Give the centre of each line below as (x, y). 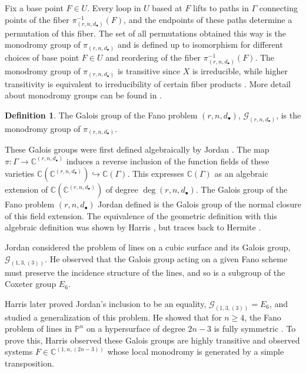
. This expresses (156, 174)
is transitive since (149, 71)
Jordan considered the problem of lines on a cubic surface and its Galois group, (148, 247)
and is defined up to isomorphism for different (200, 44)
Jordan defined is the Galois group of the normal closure (199, 204)
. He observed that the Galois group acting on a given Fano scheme (166, 258)
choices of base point (42, 57)
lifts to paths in (221, 8)
